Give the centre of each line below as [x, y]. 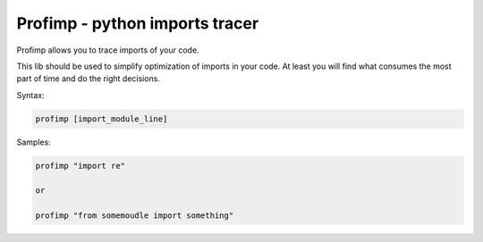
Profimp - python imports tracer [138, 23]
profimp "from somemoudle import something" [135, 216]
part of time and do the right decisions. [89, 79]
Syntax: [30, 95]
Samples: [34, 142]
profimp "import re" [80, 166]
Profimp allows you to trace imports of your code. [108, 50]
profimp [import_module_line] [102, 119]
